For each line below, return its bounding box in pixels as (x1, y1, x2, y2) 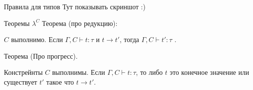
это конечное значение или (169, 67, 249, 77)
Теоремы (4, 18, 30, 28)
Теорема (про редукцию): (42, 18, 118, 28)
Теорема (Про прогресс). (4, 50, 78, 61)
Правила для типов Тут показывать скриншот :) (4, 1, 146, 11)
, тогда (119, 34, 139, 45)
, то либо (136, 67, 163, 77)
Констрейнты (4, 67, 43, 77)
